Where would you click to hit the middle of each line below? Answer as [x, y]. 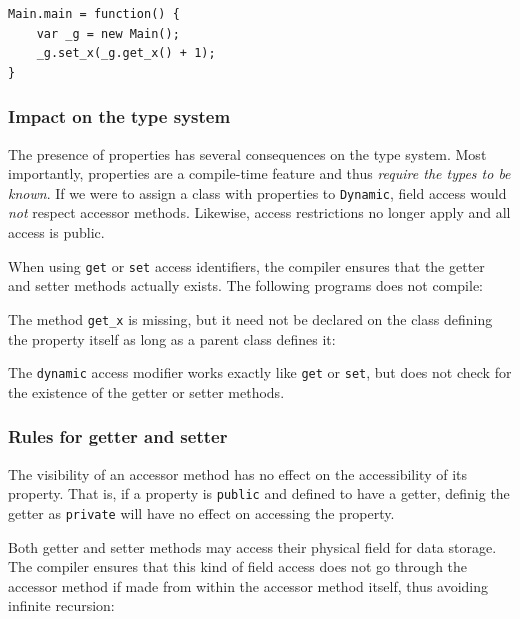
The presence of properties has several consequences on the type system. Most [247, 153]
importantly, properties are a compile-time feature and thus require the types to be [259, 173]
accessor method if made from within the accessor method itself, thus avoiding [248, 585]
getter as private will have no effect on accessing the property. [201, 512]
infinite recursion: [61, 605]
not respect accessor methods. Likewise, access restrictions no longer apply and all [259, 212]
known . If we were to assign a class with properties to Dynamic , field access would [257, 192]
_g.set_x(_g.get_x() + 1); [126, 53]
